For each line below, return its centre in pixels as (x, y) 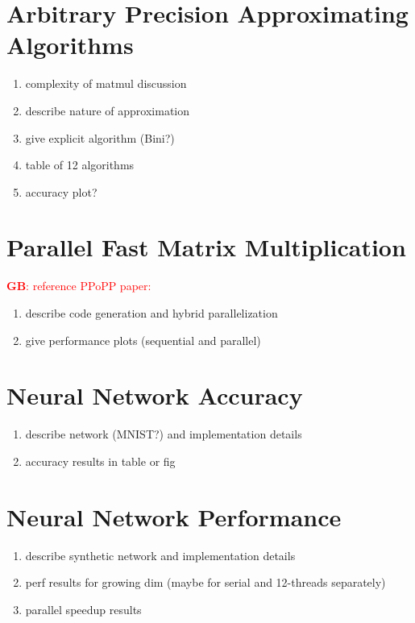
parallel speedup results (83, 609)
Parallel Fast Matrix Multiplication (206, 247)
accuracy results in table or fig (100, 461)
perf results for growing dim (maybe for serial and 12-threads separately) (205, 582)
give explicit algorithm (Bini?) (100, 137)
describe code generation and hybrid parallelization (151, 313)
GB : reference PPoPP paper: (79, 286)
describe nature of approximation (108, 110)
